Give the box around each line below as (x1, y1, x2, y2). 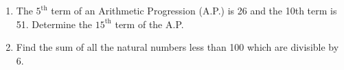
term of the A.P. (115, 16, 184, 31)
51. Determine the (16, 16, 93, 31)
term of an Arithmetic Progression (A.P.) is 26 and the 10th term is (51, 3, 337, 17)
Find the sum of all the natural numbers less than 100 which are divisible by (16, 40, 339, 54)
